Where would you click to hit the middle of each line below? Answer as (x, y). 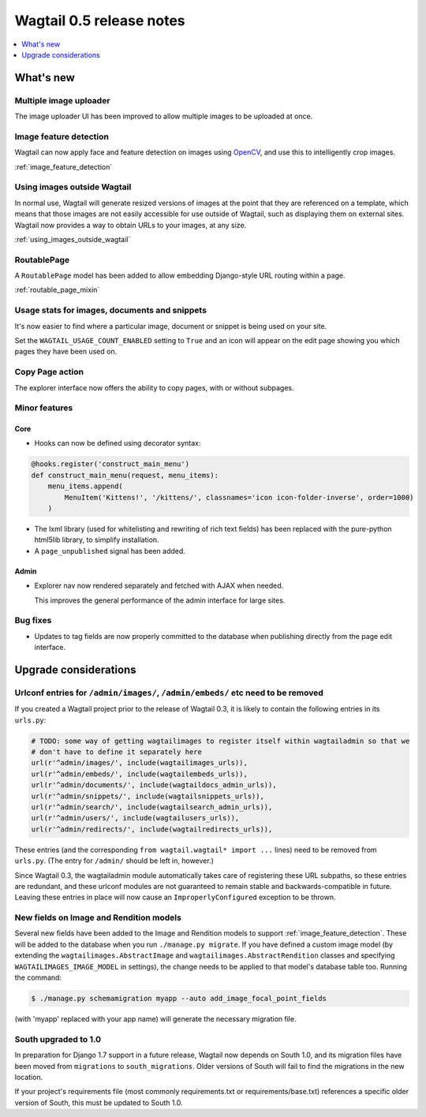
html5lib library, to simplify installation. (97, 540)
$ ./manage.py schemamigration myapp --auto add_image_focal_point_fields (179, 998)
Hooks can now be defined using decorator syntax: (118, 443)
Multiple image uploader (62, 100)
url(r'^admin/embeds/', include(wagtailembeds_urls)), (139, 774)
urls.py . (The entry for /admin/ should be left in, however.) (114, 861)
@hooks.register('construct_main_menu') (110, 464)
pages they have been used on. (66, 352)
